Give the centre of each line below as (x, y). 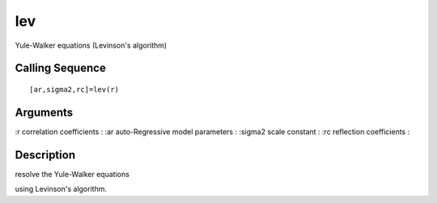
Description (45, 155)
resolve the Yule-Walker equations (72, 174)
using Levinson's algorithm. (61, 189)
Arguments (44, 112)
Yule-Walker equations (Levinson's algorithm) (91, 45)
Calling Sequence (61, 68)
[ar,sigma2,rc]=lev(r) (74, 89)
